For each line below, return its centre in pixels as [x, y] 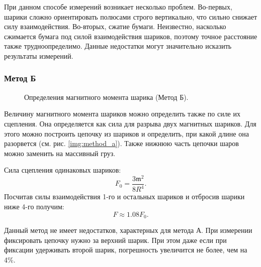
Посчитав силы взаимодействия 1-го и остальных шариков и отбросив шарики [124, 196]
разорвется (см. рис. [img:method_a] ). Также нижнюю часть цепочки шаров [121, 143]
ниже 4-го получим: [34, 207]
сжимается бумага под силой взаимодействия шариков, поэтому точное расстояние [131, 36]
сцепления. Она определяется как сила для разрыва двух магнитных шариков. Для [130, 123]
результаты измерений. [39, 55]
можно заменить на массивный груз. [60, 153]
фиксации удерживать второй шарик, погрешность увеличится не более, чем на [126, 250]
